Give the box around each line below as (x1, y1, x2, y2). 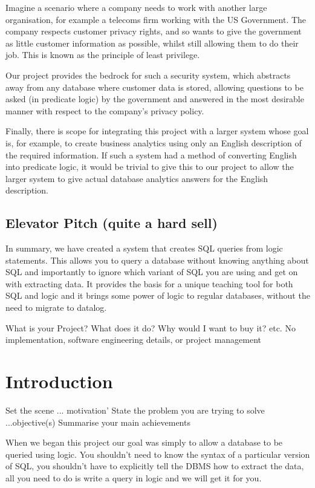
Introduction (5, 369, 113, 394)
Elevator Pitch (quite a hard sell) (5, 213, 218, 232)
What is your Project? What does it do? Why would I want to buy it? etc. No (5, 321, 296, 334)
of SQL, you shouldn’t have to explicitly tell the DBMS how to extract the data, (5, 460, 304, 472)
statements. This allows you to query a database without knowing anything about (5, 253, 309, 266)
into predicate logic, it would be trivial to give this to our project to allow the (5, 160, 294, 173)
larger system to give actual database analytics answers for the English (5, 172, 268, 184)
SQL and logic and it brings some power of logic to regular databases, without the (5, 289, 310, 302)
